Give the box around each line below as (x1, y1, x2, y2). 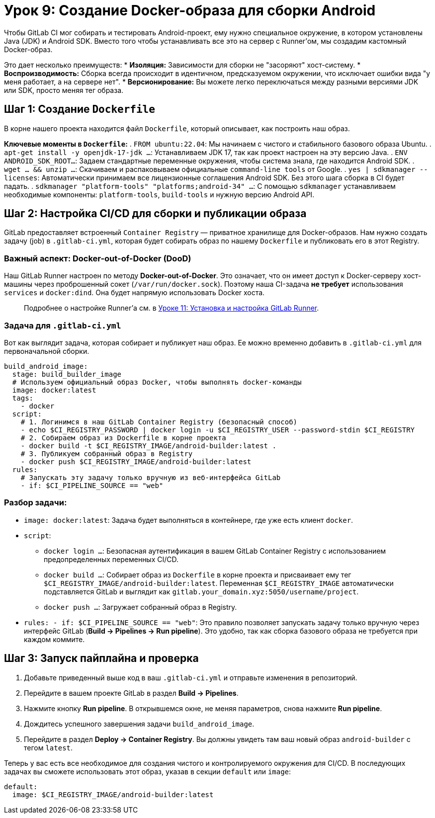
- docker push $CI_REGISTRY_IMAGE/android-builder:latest (20, 457, 252, 466)
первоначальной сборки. (4, 346, 89, 355)
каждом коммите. (24, 635, 85, 644)
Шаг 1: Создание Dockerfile (4, 103, 155, 116)
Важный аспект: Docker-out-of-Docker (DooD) (4, 253, 191, 263)
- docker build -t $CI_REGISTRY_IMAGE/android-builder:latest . (20, 441, 276, 450)
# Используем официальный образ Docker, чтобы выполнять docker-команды (12, 378, 302, 386)
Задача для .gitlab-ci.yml (4, 320, 121, 330)
